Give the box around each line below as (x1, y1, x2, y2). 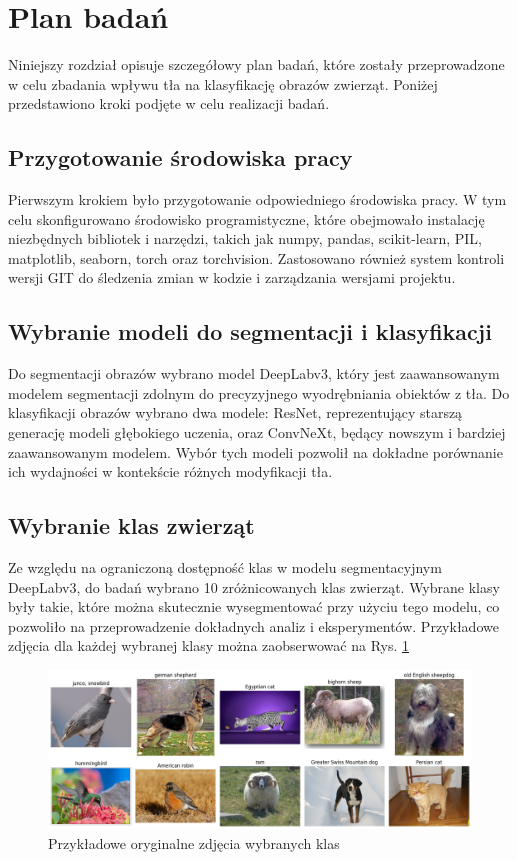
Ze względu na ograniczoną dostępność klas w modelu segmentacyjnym (8, 557, 442, 578)
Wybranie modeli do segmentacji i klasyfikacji (8, 316, 492, 347)
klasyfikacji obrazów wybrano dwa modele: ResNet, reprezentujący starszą (8, 402, 463, 423)
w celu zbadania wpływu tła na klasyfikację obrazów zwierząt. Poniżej (8, 73, 438, 94)
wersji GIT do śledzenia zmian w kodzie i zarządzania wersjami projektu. (8, 267, 456, 288)
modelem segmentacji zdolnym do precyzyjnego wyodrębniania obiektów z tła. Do (8, 382, 510, 403)
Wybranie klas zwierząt (8, 510, 255, 541)
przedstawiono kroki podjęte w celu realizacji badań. (8, 93, 330, 114)
